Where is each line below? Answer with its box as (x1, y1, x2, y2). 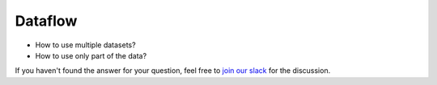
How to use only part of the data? (35, 51, 147, 60)
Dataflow (15, 12, 78, 30)
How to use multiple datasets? (35, 40, 137, 50)
